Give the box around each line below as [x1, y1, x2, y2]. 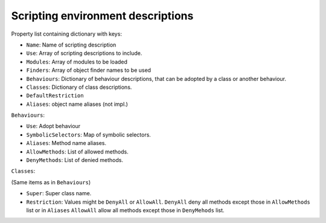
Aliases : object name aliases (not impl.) [26, 100, 128, 108]
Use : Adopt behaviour [26, 123, 81, 130]
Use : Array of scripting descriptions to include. [26, 50, 142, 57]
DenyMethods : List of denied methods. [26, 157, 124, 164]
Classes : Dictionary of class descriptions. [26, 83, 132, 91]
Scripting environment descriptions [11, 9, 194, 22]
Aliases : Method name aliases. [26, 140, 107, 147]
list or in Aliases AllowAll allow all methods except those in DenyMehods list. [26, 206, 225, 214]
